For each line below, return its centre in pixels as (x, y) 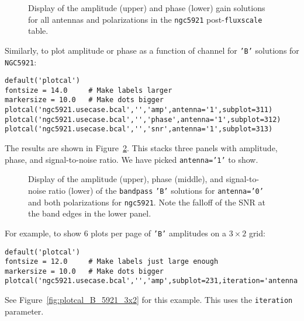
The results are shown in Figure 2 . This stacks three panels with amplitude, (141, 148)
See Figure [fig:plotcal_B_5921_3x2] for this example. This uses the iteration (149, 300)
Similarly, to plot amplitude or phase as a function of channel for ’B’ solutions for (152, 50)
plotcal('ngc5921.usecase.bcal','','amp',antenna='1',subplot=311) (139, 110)
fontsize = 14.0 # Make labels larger (89, 90)
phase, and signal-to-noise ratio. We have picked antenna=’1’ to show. (132, 159)
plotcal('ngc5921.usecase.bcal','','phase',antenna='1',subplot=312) (143, 119)
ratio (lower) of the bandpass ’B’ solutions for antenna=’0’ (156, 190)
